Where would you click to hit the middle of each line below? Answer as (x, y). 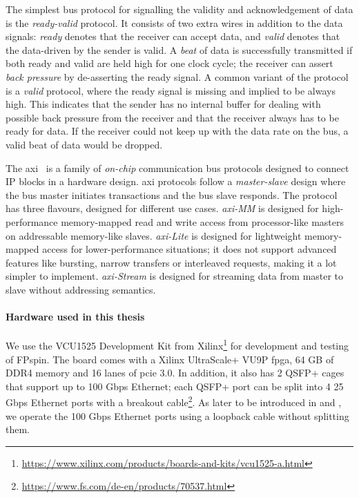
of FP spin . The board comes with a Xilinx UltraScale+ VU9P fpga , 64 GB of (170, 359)
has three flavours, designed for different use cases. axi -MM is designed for (162, 208)
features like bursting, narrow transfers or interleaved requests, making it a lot (171, 262)
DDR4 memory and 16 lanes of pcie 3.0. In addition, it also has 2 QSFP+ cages (175, 373)
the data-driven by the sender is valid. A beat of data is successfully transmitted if (179, 49)
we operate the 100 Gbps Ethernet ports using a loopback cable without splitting (177, 415)
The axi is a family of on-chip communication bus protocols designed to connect (177, 167)
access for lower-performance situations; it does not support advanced (190, 249)
